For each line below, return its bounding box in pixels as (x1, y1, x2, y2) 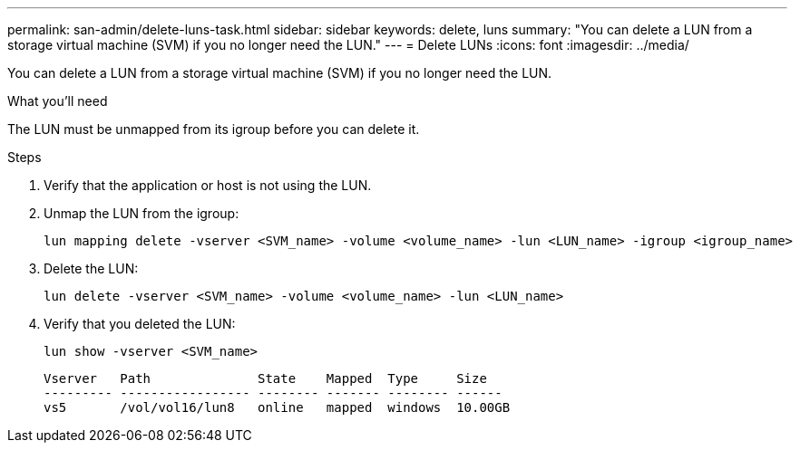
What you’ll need (7, 93, 108, 109)
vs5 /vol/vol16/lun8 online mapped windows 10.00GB (44, 400, 511, 415)
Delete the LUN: (44, 261, 139, 276)
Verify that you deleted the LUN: (44, 316, 236, 331)
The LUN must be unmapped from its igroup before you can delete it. (7, 121, 420, 137)
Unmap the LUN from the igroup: (44, 206, 239, 221)
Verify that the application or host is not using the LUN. (44, 177, 372, 193)
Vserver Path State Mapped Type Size (44, 371, 487, 386)
